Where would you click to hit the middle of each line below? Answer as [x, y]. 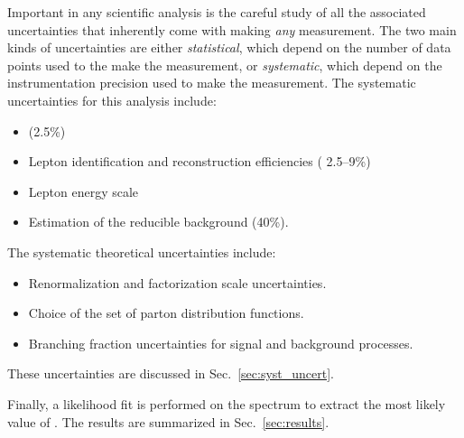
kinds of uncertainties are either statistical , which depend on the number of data [229, 47]
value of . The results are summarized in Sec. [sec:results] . [168, 421]
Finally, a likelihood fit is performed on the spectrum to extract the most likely [227, 403]
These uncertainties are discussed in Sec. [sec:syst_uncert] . [171, 373]
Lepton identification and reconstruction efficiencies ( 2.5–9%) [200, 161]
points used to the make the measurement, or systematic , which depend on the [225, 65]
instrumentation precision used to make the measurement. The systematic [212, 83]
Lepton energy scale [84, 191]
